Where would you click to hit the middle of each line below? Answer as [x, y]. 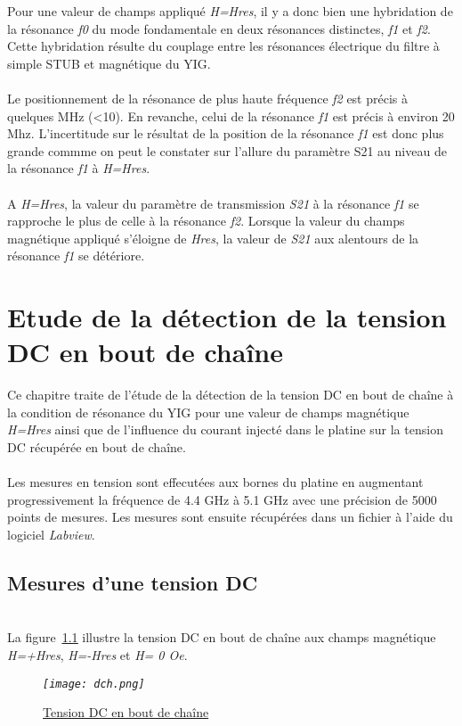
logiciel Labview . [51, 534]
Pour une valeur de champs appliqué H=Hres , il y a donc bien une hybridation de [230, 11]
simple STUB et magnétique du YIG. [109, 63]
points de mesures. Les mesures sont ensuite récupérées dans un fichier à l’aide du [230, 517]
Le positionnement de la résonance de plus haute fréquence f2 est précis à [207, 98]
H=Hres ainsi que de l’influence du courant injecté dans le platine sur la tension [225, 429]
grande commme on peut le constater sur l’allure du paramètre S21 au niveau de [227, 150]
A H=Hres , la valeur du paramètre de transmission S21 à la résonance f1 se [213, 203]
